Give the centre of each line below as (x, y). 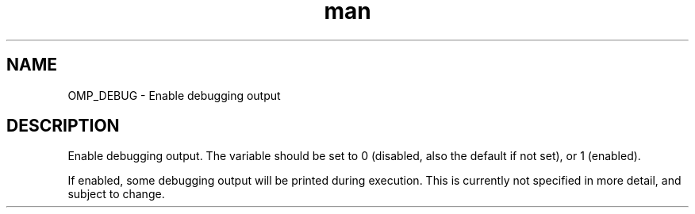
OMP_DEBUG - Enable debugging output (174, 95)
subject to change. (116, 194)
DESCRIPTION (63, 126)
